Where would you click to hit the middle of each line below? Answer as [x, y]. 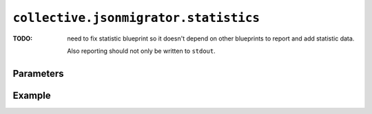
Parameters [38, 73]
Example [32, 95]
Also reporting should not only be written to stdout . [142, 51]
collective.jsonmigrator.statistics [136, 18]
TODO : [23, 38]
